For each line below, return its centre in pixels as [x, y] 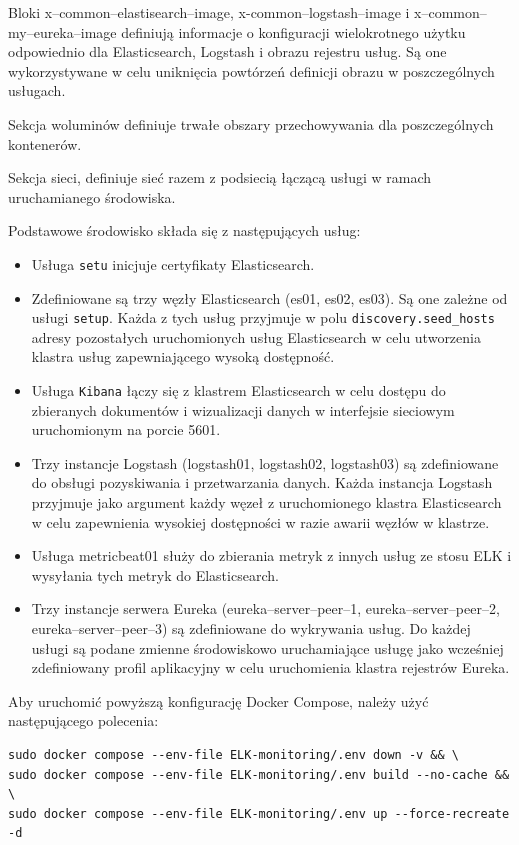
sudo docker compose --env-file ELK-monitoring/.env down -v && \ [234, 755]
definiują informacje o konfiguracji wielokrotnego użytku [293, 31]
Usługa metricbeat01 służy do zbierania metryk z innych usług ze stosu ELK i [271, 555]
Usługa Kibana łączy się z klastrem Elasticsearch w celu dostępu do [238, 390]
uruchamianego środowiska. [92, 196]
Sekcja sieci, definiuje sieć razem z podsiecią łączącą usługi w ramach [220, 177]
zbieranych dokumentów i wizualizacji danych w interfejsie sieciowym [243, 409]
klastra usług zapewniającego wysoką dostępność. [183, 356]
